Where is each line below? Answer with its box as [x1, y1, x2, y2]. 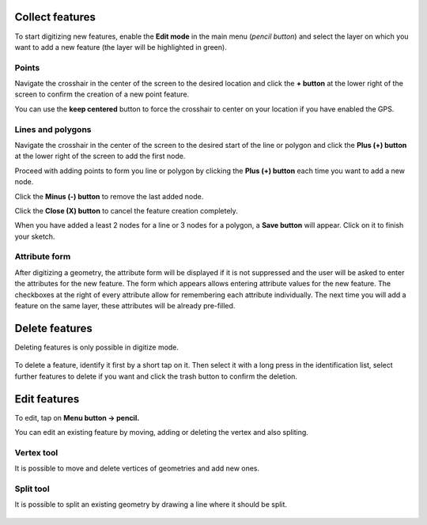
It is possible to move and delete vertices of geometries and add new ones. [14, 463, 260, 474]
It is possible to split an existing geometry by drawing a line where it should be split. [14, 500, 288, 509]
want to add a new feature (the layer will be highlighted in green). [14, 42, 227, 51]
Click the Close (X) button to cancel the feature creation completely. [14, 206, 239, 215]
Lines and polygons [14, 123, 92, 134]
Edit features [14, 392, 80, 406]
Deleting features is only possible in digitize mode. [14, 342, 179, 352]
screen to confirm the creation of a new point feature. [14, 89, 190, 99]
